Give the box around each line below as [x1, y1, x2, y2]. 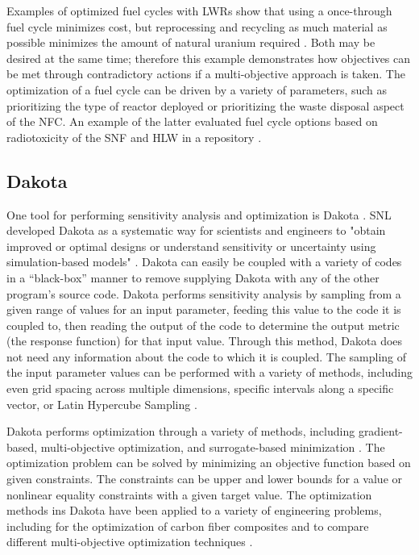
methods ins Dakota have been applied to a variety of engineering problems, [6, 502, 382, 519]
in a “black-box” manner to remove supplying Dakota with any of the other [6, 269, 380, 286]
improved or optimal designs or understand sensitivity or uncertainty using [6, 237, 376, 254]
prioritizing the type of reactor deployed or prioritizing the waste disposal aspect [6, 97, 404, 114]
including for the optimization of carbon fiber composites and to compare [6, 517, 369, 534]
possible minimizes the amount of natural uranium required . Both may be [6, 34, 375, 51]
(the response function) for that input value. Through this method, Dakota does [6, 332, 403, 349]
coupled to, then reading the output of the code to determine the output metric [6, 316, 400, 333]
